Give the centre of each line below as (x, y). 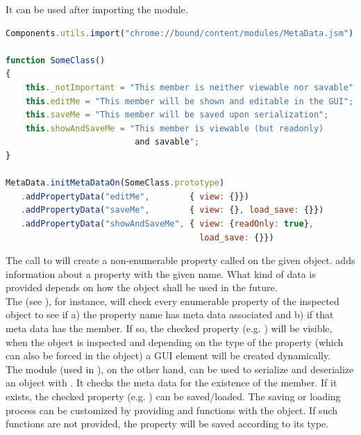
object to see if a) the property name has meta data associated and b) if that (170, 314)
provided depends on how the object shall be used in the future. (142, 287)
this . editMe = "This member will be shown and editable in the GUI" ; (190, 101)
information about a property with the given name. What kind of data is (161, 273)
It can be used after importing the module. (97, 9)
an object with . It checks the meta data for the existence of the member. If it (171, 383)
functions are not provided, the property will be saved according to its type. (167, 424)
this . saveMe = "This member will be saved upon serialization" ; (177, 115)
